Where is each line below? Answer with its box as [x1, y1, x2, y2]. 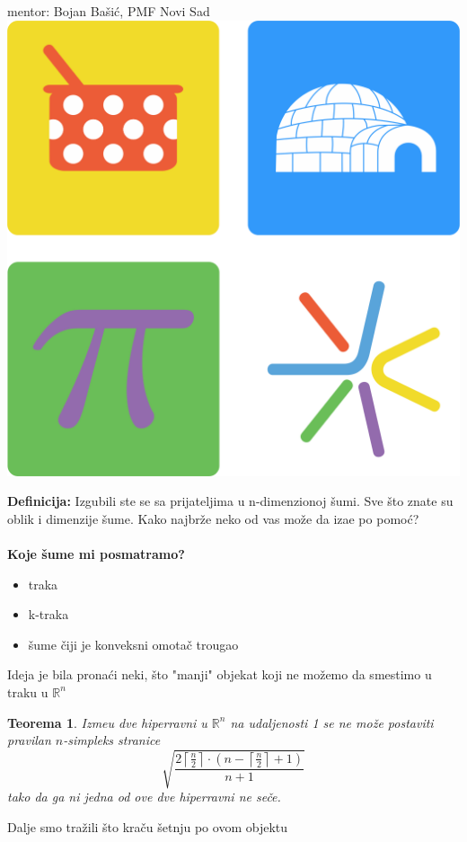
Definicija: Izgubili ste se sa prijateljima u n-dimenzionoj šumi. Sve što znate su [7, 492, 454, 510]
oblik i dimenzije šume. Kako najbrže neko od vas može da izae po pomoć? [7, 509, 419, 527]
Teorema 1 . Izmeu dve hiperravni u [7, 713, 207, 731]
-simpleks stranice [63, 731, 161, 749]
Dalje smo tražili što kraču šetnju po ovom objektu [7, 817, 288, 836]
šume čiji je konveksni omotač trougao [28, 634, 239, 653]
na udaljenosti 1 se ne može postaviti [230, 713, 434, 731]
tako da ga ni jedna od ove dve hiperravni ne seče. [7, 787, 281, 806]
